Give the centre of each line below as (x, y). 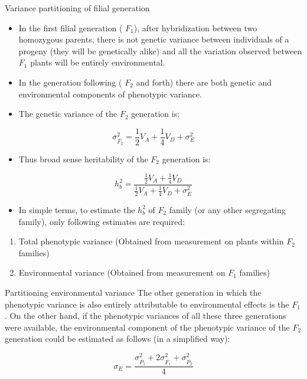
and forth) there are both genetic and (204, 82)
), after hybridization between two (195, 27)
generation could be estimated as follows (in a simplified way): (117, 339)
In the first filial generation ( (71, 27)
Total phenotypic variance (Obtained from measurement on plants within (151, 241)
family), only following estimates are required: (102, 221)
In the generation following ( (70, 82)
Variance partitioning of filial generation (77, 8)
